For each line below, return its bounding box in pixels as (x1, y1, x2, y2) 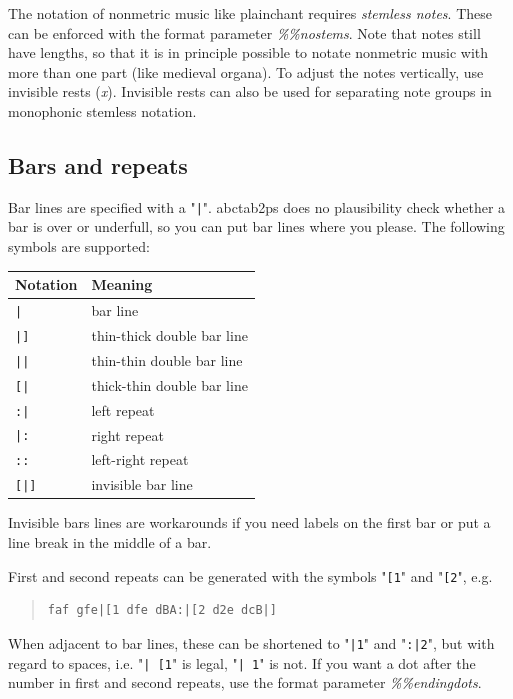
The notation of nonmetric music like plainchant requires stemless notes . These (8, 3, 492, 23)
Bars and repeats (8, 149, 188, 180)
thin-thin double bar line (91, 349, 243, 370)
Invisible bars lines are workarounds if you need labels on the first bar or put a (8, 512, 491, 533)
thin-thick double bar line (91, 324, 248, 345)
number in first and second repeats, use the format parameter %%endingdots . (8, 672, 482, 693)
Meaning (91, 274, 153, 295)
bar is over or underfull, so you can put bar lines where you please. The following (8, 216, 505, 237)
